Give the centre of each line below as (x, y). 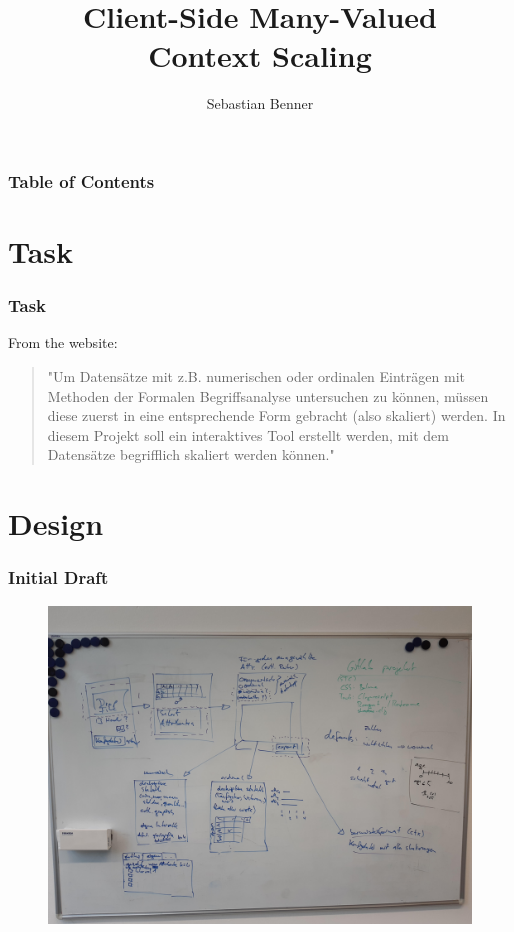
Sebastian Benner (260, 103)
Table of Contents (81, 180)
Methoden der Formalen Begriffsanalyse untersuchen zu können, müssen (268, 395)
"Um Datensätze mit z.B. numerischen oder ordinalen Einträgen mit (256, 376)
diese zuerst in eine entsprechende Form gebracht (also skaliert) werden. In (276, 415)
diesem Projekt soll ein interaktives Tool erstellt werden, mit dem (248, 434)
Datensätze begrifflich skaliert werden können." (191, 454)
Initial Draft (58, 577)
